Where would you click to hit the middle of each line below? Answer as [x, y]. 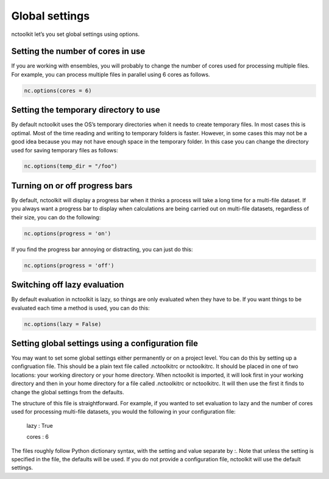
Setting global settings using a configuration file [104, 343]
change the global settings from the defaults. [68, 392]
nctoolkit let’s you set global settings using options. [76, 34]
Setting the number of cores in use [78, 51]
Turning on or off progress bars [72, 186]
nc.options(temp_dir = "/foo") [71, 166]
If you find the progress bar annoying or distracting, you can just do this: [102, 249]
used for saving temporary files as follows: [65, 150]
